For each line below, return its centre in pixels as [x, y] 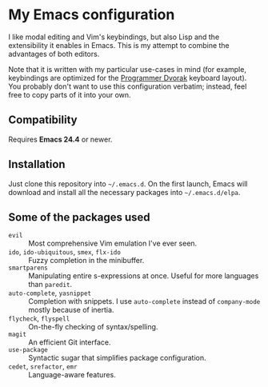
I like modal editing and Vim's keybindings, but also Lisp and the [114, 37]
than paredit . [50, 285]
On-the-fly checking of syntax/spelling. [93, 327]
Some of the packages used [79, 217]
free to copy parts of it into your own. [70, 94]
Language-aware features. [72, 375]
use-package [28, 350]
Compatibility [43, 120]
